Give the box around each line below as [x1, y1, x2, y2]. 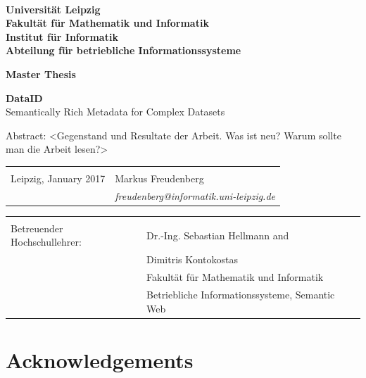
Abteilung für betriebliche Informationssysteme [6, 43, 241, 58]
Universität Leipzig [6, 1, 101, 16]
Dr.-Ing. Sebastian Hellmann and [146, 227, 289, 242]
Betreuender [11, 220, 63, 235]
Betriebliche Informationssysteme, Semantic [146, 287, 335, 301]
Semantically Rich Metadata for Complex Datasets [6, 104, 225, 119]
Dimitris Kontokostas [146, 252, 239, 267]
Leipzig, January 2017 [11, 170, 106, 185]
